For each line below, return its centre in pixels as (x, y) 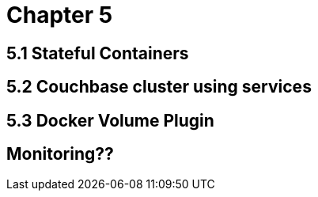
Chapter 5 (60, 15)
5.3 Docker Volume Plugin (110, 120)
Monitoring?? (60, 154)
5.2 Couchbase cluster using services (159, 87)
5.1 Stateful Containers (98, 53)
